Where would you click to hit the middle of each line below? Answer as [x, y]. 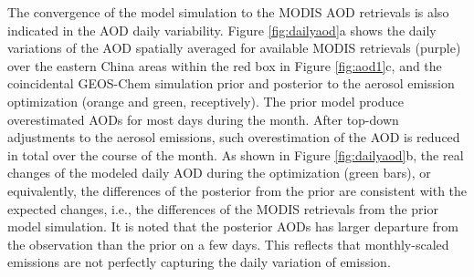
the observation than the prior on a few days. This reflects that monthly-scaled [228, 244]
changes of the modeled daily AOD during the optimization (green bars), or [219, 173]
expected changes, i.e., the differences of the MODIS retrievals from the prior [223, 208]
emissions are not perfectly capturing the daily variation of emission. [199, 262]
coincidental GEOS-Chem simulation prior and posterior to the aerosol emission [231, 83]
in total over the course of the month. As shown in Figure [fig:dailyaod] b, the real [236, 154]
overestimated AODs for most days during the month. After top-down [203, 119]
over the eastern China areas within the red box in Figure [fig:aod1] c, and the [225, 65]
